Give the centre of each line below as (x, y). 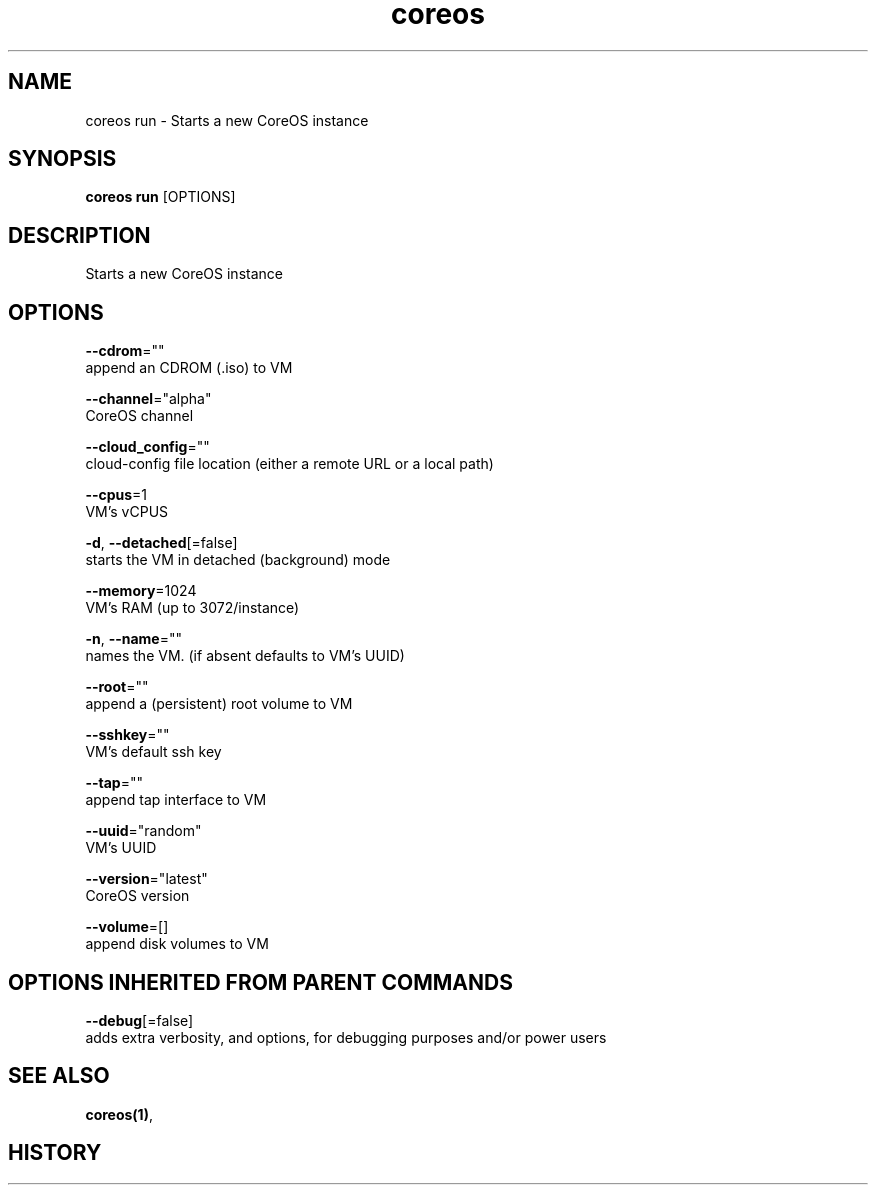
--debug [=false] (139, 1020)
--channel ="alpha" (148, 399)
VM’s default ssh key (153, 752)
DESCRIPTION (79, 235)
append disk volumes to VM (177, 944)
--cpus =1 (116, 495)
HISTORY (55, 1153)
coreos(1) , (119, 1114)
